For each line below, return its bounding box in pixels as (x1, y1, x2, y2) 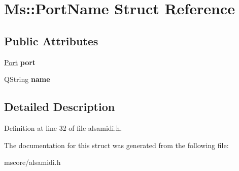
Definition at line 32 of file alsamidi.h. (4, 122, 122, 133)
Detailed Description (4, 99, 115, 115)
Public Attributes (4, 33, 98, 48)
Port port (4, 56, 36, 67)
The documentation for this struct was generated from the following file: (4, 139, 229, 150)
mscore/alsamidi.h (4, 157, 61, 167)
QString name (4, 74, 50, 84)
